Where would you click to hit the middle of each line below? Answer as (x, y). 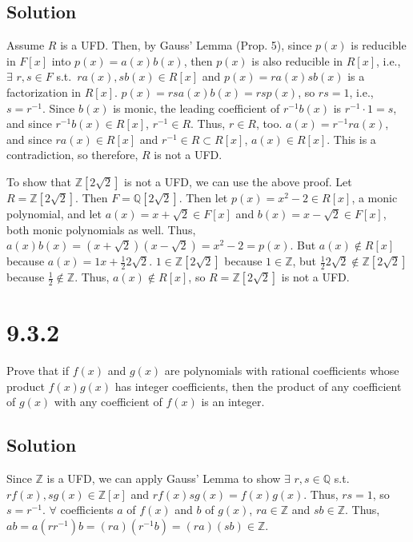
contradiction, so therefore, (72, 155)
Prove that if (38, 371)
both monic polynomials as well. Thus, (101, 229)
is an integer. (233, 402)
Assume (26, 45)
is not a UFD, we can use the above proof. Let (238, 181)
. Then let (203, 197)
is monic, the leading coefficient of (196, 108)
